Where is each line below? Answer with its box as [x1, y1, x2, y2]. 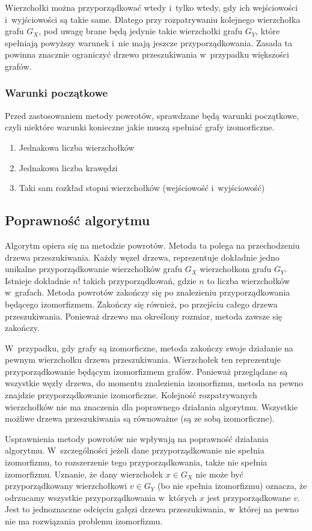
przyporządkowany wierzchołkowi [5, 479, 127, 492]
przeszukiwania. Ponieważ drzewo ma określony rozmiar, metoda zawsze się [5, 309, 283, 322]
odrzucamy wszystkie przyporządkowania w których [5, 491, 197, 503]
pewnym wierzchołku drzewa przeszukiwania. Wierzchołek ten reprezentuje [5, 353, 281, 366]
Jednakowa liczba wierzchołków [19, 141, 135, 153]
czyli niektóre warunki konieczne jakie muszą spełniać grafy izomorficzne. [5, 121, 275, 133]
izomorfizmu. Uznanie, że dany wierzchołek [5, 467, 163, 480]
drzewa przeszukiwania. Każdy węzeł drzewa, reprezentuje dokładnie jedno [5, 250, 280, 263]
